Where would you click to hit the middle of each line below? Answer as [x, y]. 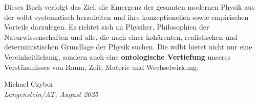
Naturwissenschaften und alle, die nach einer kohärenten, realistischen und [121, 36]
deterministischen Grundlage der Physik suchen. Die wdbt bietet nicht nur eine [128, 47]
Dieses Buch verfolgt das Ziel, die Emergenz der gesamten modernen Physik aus [129, 7]
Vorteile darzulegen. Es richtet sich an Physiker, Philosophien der [107, 27]
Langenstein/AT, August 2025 [51, 94]
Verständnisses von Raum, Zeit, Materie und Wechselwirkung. [101, 67]
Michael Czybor [29, 84]
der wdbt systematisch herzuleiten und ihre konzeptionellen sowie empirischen [126, 17]
